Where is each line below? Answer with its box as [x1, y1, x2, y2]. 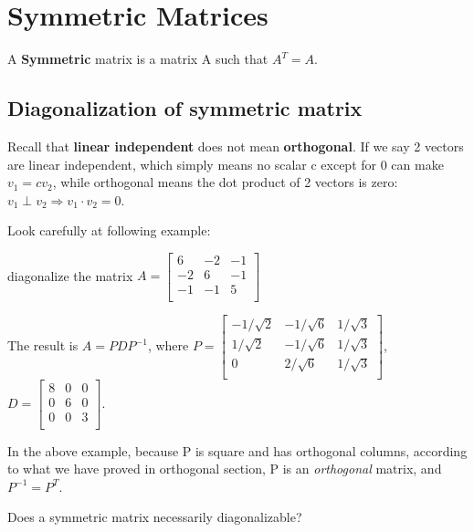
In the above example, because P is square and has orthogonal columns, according [7, 441, 468, 460]
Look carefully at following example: [7, 221, 211, 240]
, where [147, 336, 189, 355]
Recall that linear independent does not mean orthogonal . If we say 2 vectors [7, 136, 464, 155]
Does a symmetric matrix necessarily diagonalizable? [7, 507, 302, 527]
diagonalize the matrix [7, 266, 133, 285]
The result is [7, 336, 79, 355]
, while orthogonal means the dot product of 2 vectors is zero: [52, 172, 398, 192]
